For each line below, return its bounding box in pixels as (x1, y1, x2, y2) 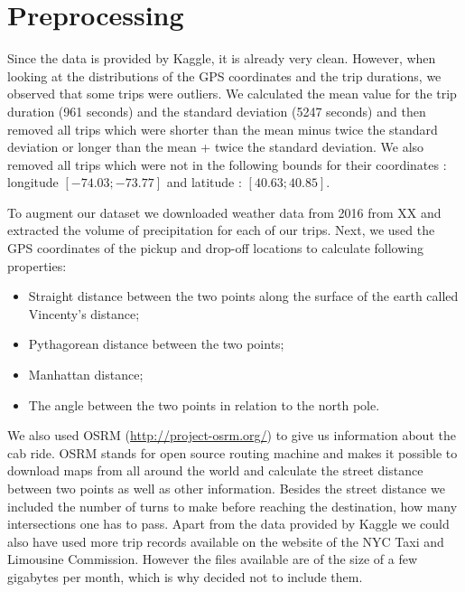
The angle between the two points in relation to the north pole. (28, 395, 380, 414)
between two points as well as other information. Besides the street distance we (7, 479, 445, 497)
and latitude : (166, 173, 242, 192)
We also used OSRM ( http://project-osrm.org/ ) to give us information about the (7, 426, 456, 445)
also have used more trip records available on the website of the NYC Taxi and (7, 531, 444, 550)
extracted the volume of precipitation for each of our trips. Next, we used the (7, 221, 435, 240)
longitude (7, 173, 59, 192)
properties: (7, 256, 67, 275)
